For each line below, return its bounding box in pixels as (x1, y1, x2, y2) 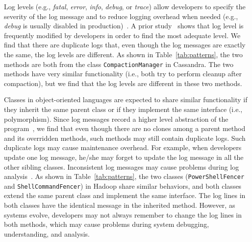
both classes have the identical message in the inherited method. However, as (4, 200, 235, 210)
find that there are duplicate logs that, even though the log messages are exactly (4, 40, 246, 50)
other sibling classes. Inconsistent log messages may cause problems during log (4, 161, 239, 172)
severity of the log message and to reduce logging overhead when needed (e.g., (4, 11, 238, 21)
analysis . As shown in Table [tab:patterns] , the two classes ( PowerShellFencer (4, 171, 245, 181)
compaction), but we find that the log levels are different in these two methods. (4, 78, 242, 88)
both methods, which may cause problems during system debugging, (4, 219, 209, 229)
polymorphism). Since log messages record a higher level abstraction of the (4, 113, 228, 124)
